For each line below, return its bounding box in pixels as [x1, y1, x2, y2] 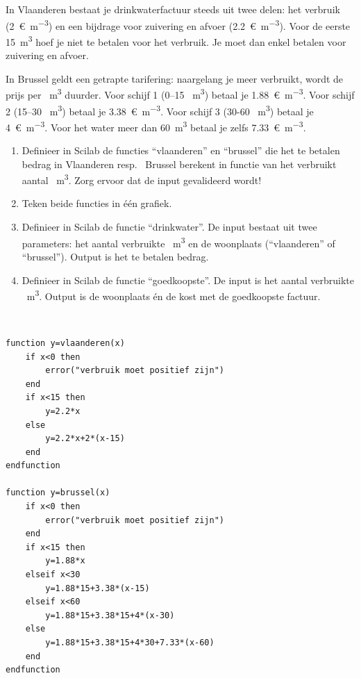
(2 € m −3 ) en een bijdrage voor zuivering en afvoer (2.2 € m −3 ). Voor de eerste [6, 16, 351, 33]
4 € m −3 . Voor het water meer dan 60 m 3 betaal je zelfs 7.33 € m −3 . [6, 117, 306, 134]
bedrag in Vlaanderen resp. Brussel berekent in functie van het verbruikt [22, 156, 337, 171]
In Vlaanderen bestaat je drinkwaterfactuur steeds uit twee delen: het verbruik [6, 2, 340, 16]
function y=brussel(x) [6, 488, 110, 498]
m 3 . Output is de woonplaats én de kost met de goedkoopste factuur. [26, 287, 321, 303]
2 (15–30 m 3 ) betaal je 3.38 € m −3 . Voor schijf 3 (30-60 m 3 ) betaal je [6, 101, 314, 118]
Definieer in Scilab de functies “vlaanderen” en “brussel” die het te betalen [22, 143, 340, 158]
